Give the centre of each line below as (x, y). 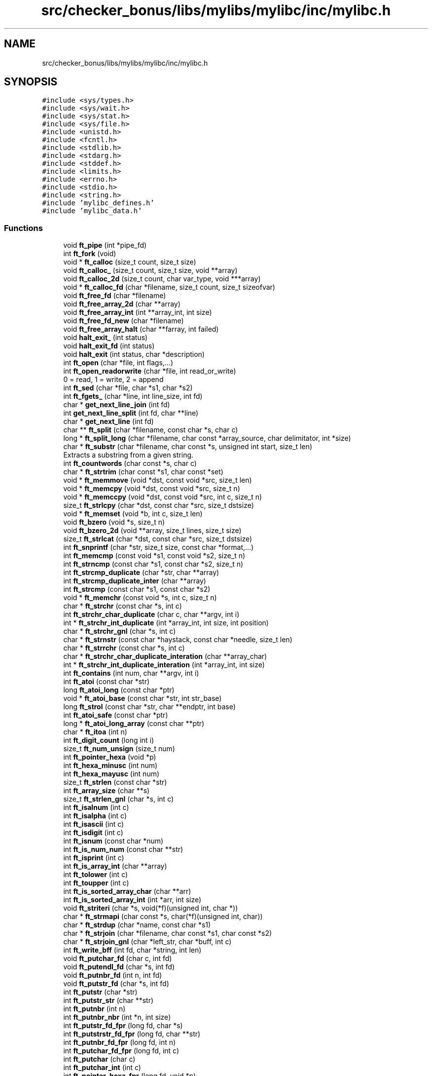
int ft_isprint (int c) (94, 858)
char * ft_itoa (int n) (95, 732)
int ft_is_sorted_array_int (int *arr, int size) (132, 900)
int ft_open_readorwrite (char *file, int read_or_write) (150, 371)
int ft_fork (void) (90, 254)
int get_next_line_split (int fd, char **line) (131, 413)
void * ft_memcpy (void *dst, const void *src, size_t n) (152, 489)
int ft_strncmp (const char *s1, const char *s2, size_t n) (153, 564)
